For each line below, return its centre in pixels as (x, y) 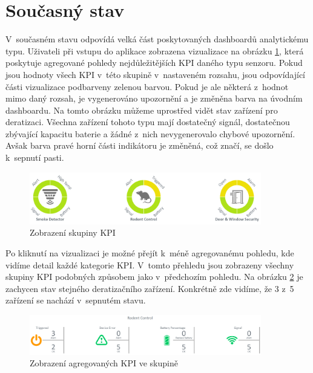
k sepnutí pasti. (35, 157)
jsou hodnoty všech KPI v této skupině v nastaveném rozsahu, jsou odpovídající (156, 74)
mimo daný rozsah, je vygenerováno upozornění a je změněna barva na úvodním (154, 98)
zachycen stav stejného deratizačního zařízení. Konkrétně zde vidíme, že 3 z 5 (150, 288)
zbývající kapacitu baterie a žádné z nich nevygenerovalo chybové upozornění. (150, 133)
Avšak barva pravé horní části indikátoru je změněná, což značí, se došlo (140, 145)
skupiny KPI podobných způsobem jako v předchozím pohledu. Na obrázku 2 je (154, 277)
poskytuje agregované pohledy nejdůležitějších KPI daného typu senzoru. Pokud (154, 63)
